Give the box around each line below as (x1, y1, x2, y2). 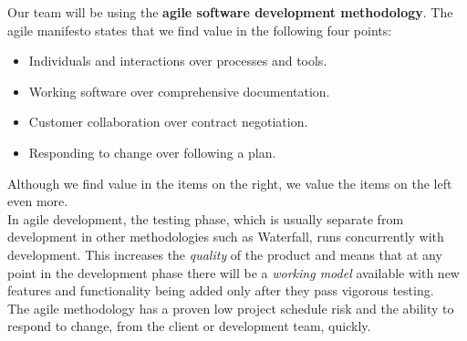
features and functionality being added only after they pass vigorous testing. (7, 281, 434, 300)
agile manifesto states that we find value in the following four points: (7, 20, 392, 39)
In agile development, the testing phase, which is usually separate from (7, 209, 404, 228)
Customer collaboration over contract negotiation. (28, 112, 308, 131)
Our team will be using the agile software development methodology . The (7, 3, 453, 21)
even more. (7, 191, 68, 211)
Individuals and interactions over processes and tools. (28, 51, 327, 70)
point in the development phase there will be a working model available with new (7, 263, 460, 282)
